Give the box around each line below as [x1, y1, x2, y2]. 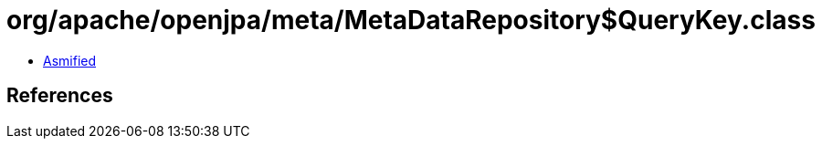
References [6, 84, 113, 108]
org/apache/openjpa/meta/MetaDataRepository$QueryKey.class [6, 5, 816, 36]
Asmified [43, 52, 97, 68]
